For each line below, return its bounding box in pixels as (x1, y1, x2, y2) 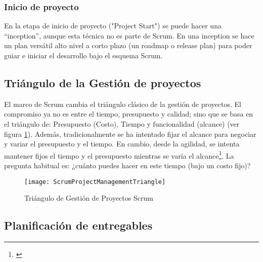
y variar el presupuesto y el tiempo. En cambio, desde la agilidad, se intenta (4, 138, 240, 149)
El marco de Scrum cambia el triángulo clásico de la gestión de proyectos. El (4, 98, 241, 109)
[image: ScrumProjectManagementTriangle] (24, 178, 166, 185)
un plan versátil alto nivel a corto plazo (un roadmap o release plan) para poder (4, 40, 252, 51)
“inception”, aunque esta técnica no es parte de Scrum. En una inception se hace (4, 30, 254, 41)
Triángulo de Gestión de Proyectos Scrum (24, 193, 153, 203)
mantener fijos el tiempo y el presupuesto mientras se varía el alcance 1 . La (4, 148, 234, 161)
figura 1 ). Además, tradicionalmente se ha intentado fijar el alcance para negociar (4, 128, 256, 139)
